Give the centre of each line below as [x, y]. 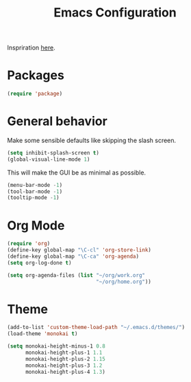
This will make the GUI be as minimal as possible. [76, 172]
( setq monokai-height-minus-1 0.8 [56, 346]
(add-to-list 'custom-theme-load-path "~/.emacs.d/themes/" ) [96, 328]
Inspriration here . [31, 48]
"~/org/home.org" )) [124, 282]
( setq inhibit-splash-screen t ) [53, 153]
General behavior [57, 121]
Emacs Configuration [115, 13]
